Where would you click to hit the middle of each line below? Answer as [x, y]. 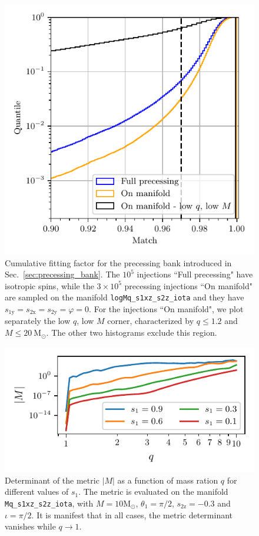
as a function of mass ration [168, 480]
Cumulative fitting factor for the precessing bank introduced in [118, 262]
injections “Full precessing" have [195, 274]
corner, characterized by [151, 321]
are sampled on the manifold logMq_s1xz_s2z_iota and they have [124, 297]
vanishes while [30, 526]
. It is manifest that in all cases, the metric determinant [132, 515]
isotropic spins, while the [49, 285]
